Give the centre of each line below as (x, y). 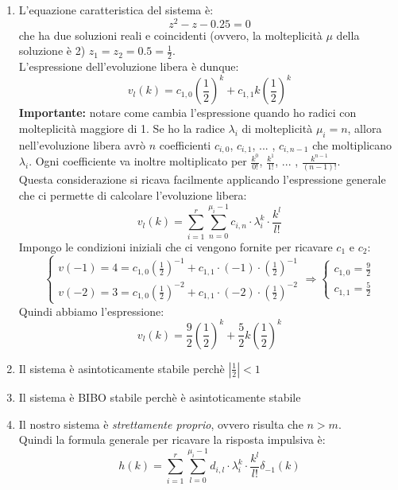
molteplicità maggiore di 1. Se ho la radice (122, 128)
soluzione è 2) (52, 51)
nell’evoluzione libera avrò (82, 144)
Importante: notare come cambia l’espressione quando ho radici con (187, 113)
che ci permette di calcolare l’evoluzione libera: (133, 195)
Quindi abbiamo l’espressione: (91, 311)
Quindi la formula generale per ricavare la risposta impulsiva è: (172, 439)
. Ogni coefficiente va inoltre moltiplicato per (138, 161)
